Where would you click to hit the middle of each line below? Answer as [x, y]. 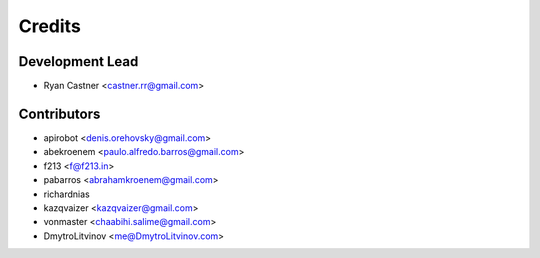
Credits [50, 26]
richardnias [66, 194]
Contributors [59, 113]
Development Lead [78, 61]
